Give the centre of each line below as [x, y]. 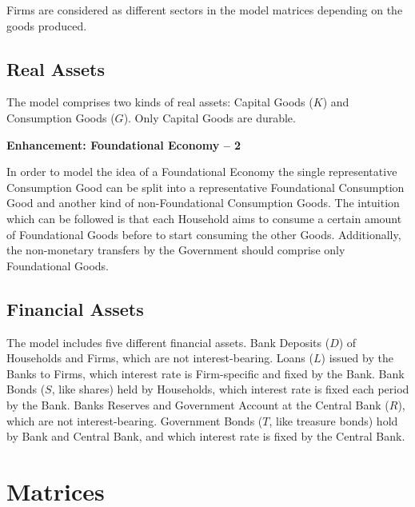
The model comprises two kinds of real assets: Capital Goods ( [160, 102]
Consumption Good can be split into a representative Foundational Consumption [206, 187]
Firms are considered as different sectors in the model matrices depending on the [205, 10]
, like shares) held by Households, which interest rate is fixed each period [230, 389]
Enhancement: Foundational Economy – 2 [124, 144]
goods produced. [47, 25]
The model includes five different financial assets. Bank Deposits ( [168, 342]
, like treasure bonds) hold [333, 420]
